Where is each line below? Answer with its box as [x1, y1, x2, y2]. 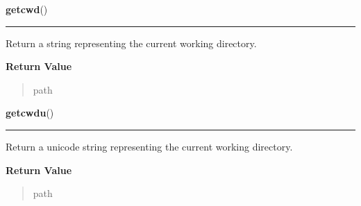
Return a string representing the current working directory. [6, 35, 257, 50]
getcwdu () [6, 105, 54, 120]
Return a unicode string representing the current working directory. [6, 139, 293, 153]
